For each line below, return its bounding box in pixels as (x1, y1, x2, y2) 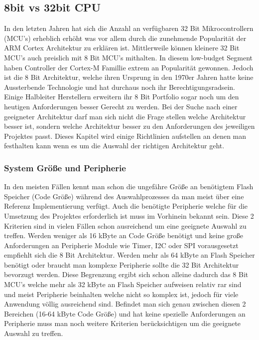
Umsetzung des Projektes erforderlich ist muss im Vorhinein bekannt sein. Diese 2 (4, 210, 254, 221)
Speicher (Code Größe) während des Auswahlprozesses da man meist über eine (4, 191, 244, 201)
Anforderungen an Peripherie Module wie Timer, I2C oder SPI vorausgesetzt (4, 240, 239, 250)
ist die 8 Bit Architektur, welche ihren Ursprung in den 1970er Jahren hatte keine (4, 72, 254, 82)
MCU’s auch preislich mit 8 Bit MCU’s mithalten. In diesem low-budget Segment (4, 52, 253, 62)
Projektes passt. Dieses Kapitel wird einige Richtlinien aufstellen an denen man (4, 130, 247, 141)
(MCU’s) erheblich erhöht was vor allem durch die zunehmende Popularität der (4, 32, 247, 43)
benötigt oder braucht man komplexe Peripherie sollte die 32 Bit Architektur (4, 259, 239, 270)
